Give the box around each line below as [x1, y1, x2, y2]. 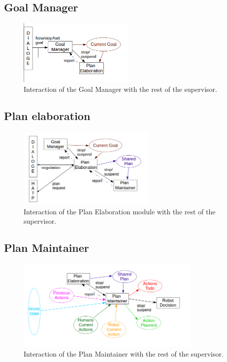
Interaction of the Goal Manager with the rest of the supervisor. [24, 83, 217, 94]
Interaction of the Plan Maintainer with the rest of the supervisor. [24, 348, 224, 359]
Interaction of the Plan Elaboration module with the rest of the [24, 206, 216, 216]
